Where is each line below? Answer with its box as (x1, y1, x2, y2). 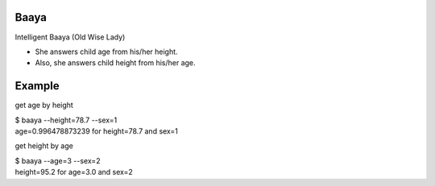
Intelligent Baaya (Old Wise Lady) (14, 32, 126, 42)
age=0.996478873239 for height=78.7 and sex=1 (14, 126, 179, 136)
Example (14, 79, 60, 93)
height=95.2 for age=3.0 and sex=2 (14, 167, 133, 177)
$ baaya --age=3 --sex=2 (14, 155, 101, 165)
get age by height (14, 101, 74, 110)
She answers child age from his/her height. (35, 47, 178, 56)
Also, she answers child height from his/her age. (35, 58, 197, 68)
